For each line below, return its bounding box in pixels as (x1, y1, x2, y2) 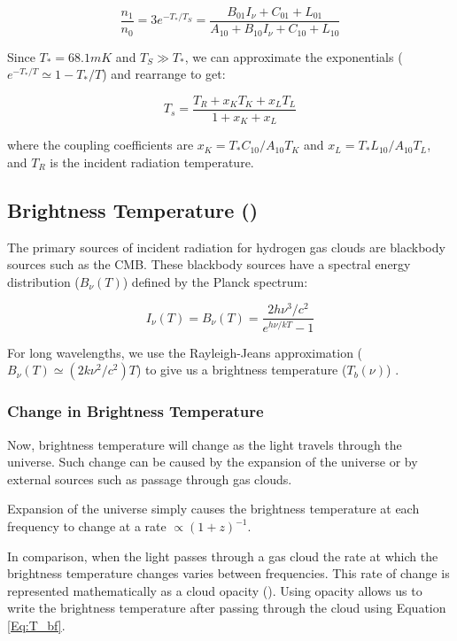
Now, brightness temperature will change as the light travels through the (7, 435, 402, 453)
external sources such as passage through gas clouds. (7, 469, 292, 488)
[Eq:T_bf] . (7, 616, 66, 635)
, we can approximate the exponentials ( (184, 47, 403, 66)
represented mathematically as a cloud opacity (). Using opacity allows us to (7, 581, 422, 599)
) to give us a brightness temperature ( (136, 360, 347, 379)
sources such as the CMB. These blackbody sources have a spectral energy (7, 255, 411, 274)
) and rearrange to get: (102, 65, 226, 83)
